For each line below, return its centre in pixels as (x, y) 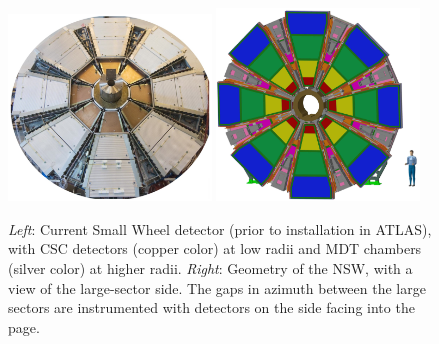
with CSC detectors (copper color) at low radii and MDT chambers (215, 248)
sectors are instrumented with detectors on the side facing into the (211, 307)
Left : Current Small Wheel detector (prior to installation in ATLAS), (220, 228)
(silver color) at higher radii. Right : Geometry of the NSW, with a (210, 267)
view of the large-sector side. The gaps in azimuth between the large (217, 287)
